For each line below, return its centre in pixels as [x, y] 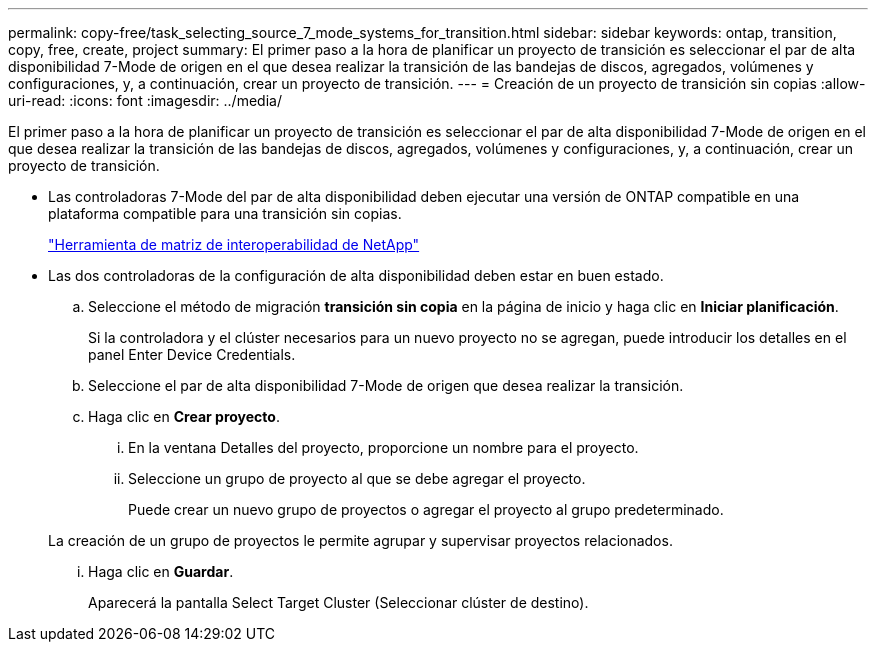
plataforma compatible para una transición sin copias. [225, 213]
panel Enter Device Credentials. [192, 354]
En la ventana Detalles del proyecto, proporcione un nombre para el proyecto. [383, 447]
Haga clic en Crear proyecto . [184, 416]
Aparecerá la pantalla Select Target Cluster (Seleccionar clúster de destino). [338, 602]
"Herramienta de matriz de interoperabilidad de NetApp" [234, 244]
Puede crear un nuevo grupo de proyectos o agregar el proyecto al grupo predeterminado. [426, 509]
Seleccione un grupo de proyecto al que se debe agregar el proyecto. [357, 478]
